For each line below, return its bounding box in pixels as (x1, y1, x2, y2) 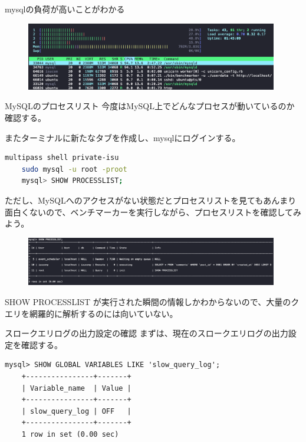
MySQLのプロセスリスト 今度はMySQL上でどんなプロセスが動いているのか (5, 100, 295, 112)
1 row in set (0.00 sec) (21, 430, 119, 438)
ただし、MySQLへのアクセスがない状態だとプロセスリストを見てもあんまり (5, 194, 297, 206)
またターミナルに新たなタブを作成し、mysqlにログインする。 (5, 131, 241, 143)
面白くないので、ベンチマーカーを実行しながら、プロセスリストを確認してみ (5, 205, 302, 218)
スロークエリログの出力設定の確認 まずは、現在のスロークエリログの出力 (5, 327, 288, 339)
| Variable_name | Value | (21, 384, 131, 392)
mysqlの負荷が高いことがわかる (5, 3, 125, 15)
